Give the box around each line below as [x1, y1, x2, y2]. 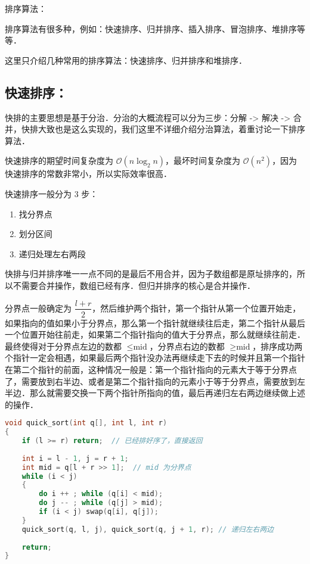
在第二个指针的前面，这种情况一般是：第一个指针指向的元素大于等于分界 [5, 363, 289, 375]
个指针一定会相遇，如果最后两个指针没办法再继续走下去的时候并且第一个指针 [5, 351, 305, 364]
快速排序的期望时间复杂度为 [5, 154, 113, 167]
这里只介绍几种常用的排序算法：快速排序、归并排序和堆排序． [5, 54, 247, 66]
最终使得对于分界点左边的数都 [5, 339, 122, 352]
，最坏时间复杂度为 [165, 154, 241, 167]
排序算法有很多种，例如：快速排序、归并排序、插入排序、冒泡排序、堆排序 [5, 22, 297, 35]
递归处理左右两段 [18, 247, 86, 260]
